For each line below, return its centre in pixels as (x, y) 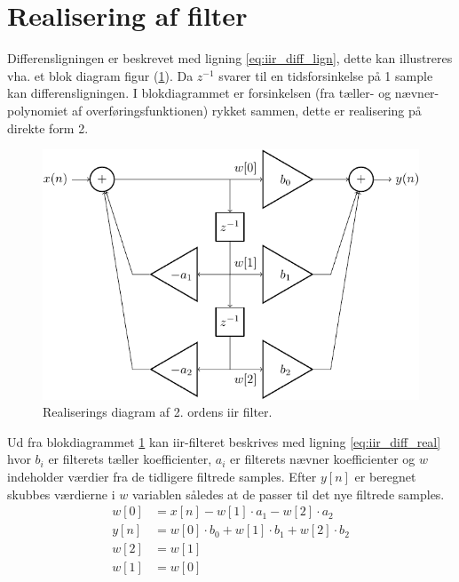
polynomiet (38, 110)
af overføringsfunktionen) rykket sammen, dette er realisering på (247, 110)
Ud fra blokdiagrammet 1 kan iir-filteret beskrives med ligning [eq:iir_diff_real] (224, 441)
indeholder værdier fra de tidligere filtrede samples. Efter (162, 476)
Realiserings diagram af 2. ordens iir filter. (158, 412)
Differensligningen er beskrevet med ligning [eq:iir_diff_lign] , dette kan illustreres (230, 58)
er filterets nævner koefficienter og (323, 459)
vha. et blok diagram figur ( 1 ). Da (100, 75)
